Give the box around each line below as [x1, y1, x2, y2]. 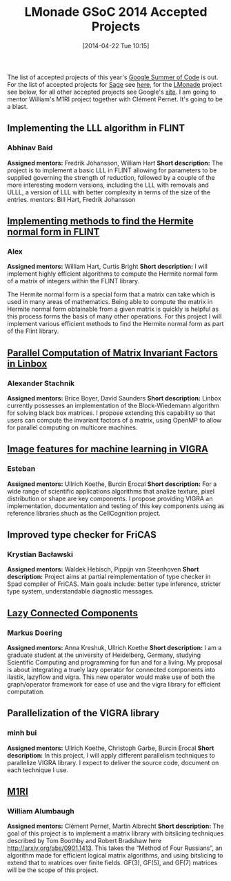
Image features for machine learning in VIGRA [7, 443, 209, 455]
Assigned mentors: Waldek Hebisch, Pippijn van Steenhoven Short [7, 565, 199, 574]
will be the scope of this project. [7, 866, 99, 874]
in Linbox [7, 358, 48, 369]
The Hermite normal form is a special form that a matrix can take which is [7, 290, 216, 298]
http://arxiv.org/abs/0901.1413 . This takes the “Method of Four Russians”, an [7, 844, 223, 852]
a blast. [7, 102, 28, 110]
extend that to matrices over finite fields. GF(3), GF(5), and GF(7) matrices [7, 859, 218, 867]
